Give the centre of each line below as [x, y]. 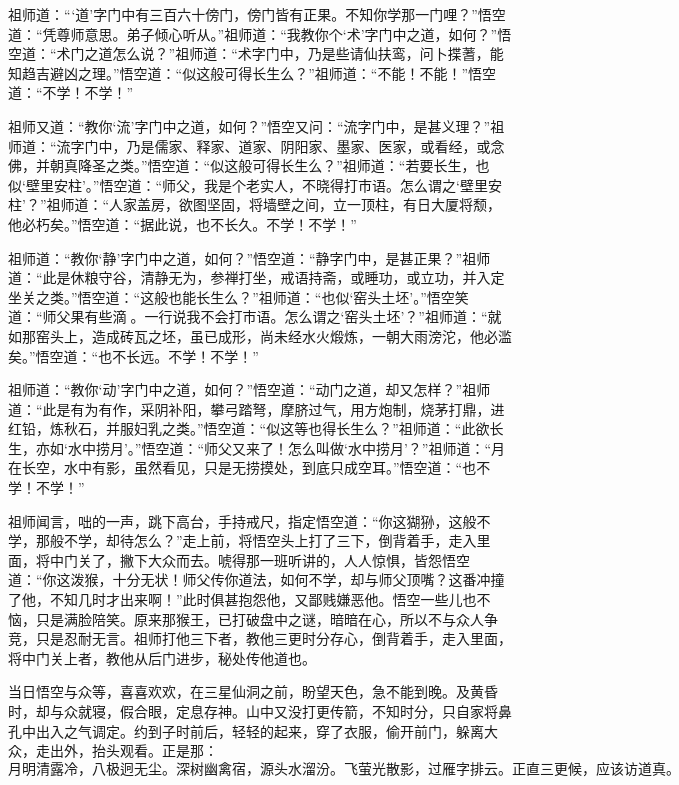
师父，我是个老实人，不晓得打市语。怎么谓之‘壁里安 [331, 184]
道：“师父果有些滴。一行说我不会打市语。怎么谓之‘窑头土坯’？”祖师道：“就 [255, 316]
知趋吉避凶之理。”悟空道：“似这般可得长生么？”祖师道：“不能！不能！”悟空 [252, 72]
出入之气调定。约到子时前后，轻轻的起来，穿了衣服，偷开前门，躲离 [259, 730]
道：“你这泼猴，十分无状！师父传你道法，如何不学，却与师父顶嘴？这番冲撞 [256, 579]
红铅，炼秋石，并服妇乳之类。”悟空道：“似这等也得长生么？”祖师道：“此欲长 [256, 428]
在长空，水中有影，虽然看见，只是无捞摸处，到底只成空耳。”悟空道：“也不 [249, 467]
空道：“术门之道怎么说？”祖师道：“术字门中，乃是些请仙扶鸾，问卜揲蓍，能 [256, 53]
